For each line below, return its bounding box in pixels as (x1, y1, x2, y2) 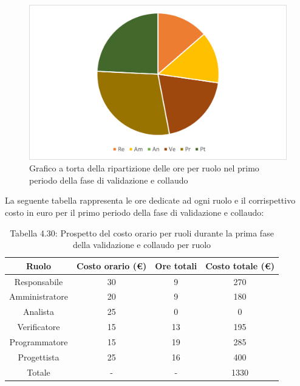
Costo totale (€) (205, 259, 275, 272)
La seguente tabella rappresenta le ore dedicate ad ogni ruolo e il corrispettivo (5, 194, 296, 207)
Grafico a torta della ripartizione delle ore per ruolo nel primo (29, 162, 259, 174)
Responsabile (14, 275, 63, 288)
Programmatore (9, 336, 68, 348)
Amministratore (9, 290, 68, 303)
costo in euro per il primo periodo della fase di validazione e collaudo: (5, 206, 264, 219)
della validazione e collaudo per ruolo (72, 238, 211, 251)
